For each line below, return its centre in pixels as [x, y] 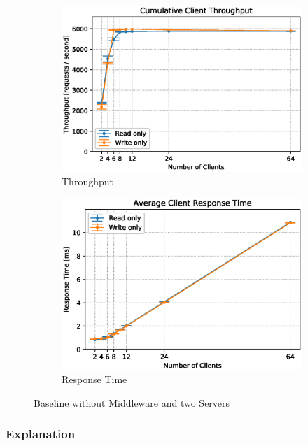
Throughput [87, 181]
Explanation [41, 434]
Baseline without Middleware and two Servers [132, 402]
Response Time [94, 379]
